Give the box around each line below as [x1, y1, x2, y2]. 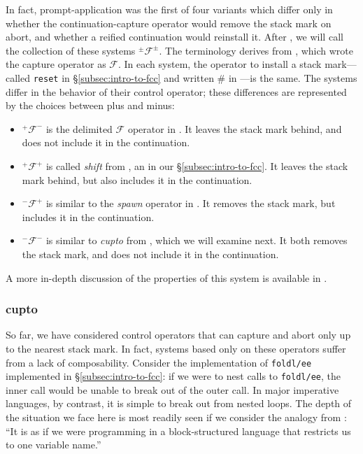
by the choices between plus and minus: [6, 98, 175, 113]
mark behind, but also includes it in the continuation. [22, 172, 252, 187]
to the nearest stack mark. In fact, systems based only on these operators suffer [6, 341, 346, 355]
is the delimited [45, 121, 113, 136]
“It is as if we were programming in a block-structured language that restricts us [6, 423, 351, 438]
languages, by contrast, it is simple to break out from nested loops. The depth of [6, 396, 352, 411]
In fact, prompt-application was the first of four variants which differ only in [6, 2, 333, 16]
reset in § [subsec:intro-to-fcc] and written [33, 70, 214, 85]
